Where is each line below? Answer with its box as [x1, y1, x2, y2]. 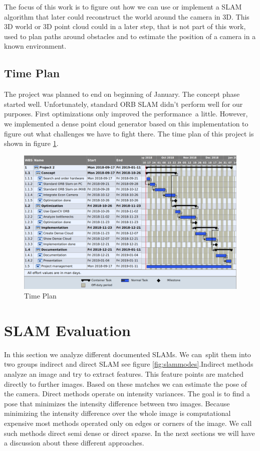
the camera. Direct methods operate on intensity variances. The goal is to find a [4, 388, 250, 399]
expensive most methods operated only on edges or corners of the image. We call [4, 418, 252, 428]
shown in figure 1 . [4, 138, 59, 148]
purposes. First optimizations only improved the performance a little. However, [4, 108, 248, 119]
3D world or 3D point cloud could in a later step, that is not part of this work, [4, 21, 246, 32]
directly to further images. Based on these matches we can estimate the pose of [4, 378, 247, 389]
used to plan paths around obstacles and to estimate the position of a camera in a [4, 31, 256, 41]
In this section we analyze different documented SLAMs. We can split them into [4, 349, 251, 359]
